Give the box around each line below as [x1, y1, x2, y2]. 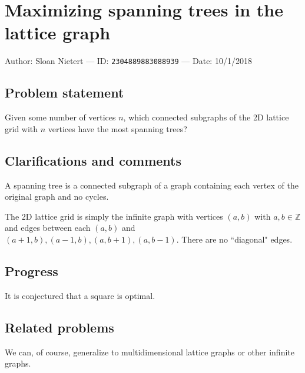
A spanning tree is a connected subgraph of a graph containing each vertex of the [5, 179, 299, 191]
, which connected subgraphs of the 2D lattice [123, 111, 289, 123]
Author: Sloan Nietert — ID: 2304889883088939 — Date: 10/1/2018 [5, 55, 252, 67]
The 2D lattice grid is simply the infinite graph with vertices [5, 210, 223, 222]
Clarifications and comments [5, 151, 181, 169]
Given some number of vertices [5, 111, 116, 123]
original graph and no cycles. [5, 190, 109, 203]
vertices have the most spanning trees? [48, 122, 187, 135]
